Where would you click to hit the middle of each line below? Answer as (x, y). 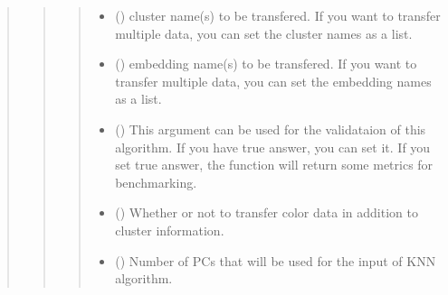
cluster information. (170, 230)
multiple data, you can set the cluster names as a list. (264, 33)
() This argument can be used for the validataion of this (271, 129)
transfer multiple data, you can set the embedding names (273, 81)
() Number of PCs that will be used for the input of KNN (276, 260)
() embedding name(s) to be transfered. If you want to (266, 64)
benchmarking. (156, 182)
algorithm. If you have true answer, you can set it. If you (273, 147)
